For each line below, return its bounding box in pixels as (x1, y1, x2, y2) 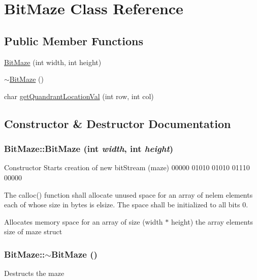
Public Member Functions (4, 33, 143, 48)
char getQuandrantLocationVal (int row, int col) (4, 90, 154, 101)
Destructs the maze (4, 268, 65, 278)
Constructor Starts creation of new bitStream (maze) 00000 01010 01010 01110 (4, 162, 250, 173)
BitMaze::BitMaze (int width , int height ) (4, 142, 174, 155)
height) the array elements (171, 216, 253, 227)
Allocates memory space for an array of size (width (4, 216, 163, 227)
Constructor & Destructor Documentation (4, 115, 231, 131)
